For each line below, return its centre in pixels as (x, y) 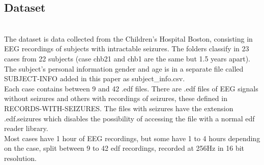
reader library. (26, 128)
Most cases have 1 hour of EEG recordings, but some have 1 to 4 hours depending (132, 138)
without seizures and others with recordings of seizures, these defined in (116, 98)
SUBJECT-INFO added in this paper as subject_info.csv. (95, 78)
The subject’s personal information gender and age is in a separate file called (124, 68)
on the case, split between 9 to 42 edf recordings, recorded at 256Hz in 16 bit (124, 148)
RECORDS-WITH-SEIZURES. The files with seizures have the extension (119, 108)
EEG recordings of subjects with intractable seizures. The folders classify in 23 (127, 48)
